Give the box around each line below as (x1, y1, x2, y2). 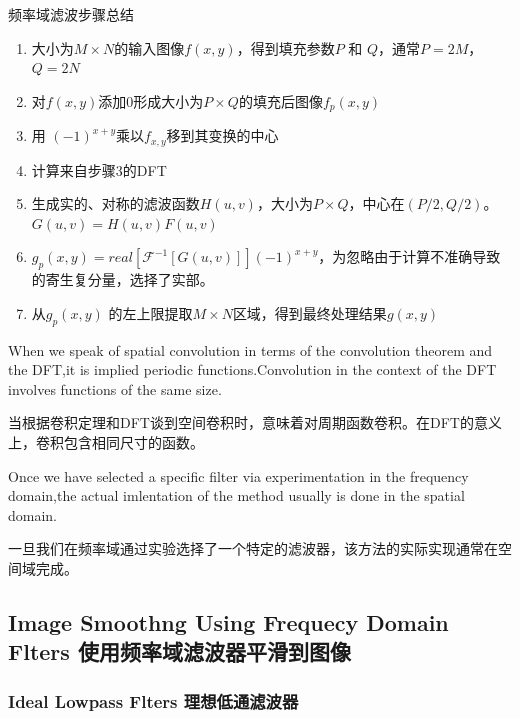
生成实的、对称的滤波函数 (31, 193, 200, 214)
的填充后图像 (238, 90, 323, 111)
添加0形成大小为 (98, 90, 204, 111)
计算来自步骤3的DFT (31, 159, 167, 180)
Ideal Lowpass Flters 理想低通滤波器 (8, 688, 299, 713)
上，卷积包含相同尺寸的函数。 (8, 432, 204, 453)
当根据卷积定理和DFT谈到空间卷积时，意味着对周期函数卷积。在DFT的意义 (8, 412, 502, 433)
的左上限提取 (108, 302, 193, 323)
